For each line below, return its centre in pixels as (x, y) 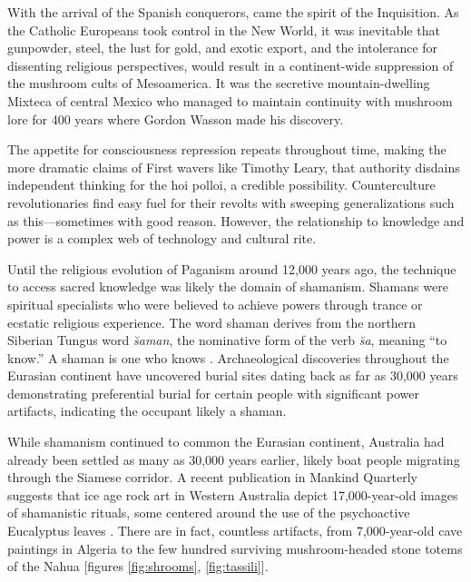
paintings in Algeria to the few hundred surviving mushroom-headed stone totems (235, 548)
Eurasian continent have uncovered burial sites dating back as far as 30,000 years (233, 375)
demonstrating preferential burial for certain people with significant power (213, 393)
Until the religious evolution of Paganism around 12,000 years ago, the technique (232, 268)
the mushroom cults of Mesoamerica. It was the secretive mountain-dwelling (219, 83)
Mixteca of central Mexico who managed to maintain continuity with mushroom (230, 100)
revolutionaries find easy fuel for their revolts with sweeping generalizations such (231, 202)
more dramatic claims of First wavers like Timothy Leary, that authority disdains (234, 167)
